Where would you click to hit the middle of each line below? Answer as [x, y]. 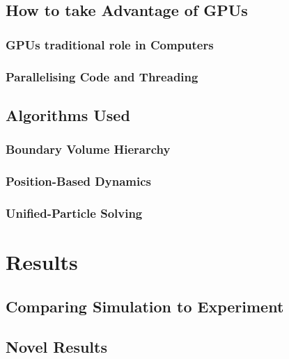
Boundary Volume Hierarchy [88, 149]
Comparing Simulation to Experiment [145, 306]
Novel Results [56, 347]
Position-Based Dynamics [78, 181]
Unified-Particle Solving [74, 213]
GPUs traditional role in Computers [110, 44]
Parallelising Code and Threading [102, 76]
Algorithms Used [68, 114]
